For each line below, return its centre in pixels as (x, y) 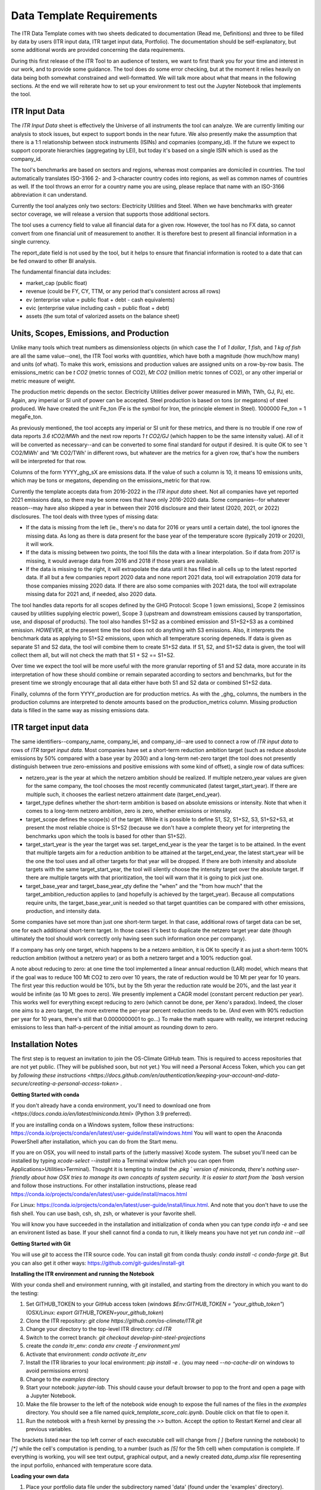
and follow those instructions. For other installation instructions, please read (104, 1185)
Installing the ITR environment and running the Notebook (83, 1274)
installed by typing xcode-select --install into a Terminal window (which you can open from (122, 1161)
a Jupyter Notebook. (51, 1396)
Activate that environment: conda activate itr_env (86, 1354)
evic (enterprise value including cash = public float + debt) (97, 308)
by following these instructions (48, 1075)
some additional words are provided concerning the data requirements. (98, 50)
